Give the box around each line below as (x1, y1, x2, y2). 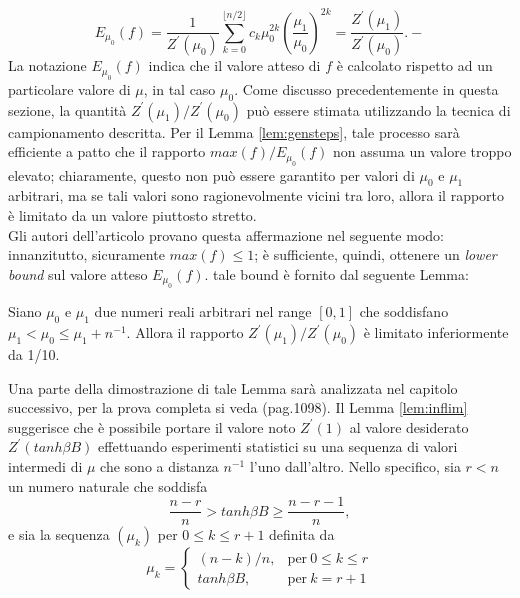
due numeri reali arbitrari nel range (94, 301, 312, 322)
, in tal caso (143, 78, 216, 99)
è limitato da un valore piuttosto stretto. (8, 205, 257, 226)
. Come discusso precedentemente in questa (234, 78, 499, 99)
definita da (269, 524, 335, 545)
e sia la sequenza (8, 524, 110, 545)
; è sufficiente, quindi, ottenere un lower (254, 244, 497, 265)
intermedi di (8, 455, 83, 476)
